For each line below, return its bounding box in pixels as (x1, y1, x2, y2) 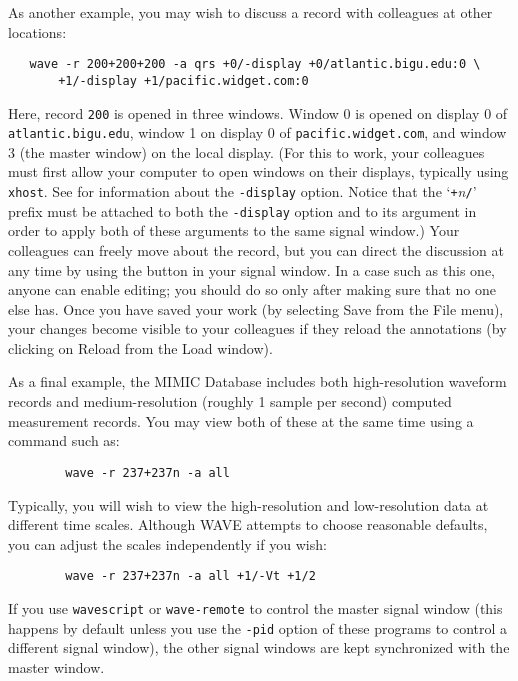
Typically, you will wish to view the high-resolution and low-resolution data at (8, 494, 489, 515)
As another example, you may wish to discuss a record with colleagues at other (8, 2, 493, 22)
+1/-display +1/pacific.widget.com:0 (58, 73, 309, 88)
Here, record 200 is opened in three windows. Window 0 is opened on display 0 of (8, 102, 508, 123)
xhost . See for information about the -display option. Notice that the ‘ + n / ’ (8, 181, 477, 201)
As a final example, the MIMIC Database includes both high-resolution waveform (8, 371, 507, 392)
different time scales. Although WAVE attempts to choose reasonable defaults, (8, 514, 488, 535)
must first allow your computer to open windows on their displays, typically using (8, 161, 509, 182)
